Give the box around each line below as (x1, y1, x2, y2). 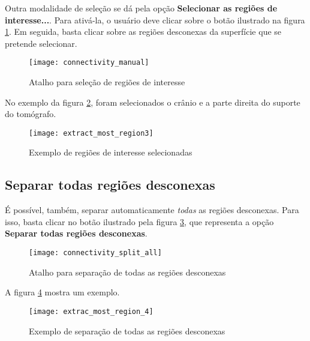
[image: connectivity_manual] (29, 58, 149, 67)
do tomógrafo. (5, 107, 56, 120)
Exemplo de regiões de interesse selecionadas (29, 146, 192, 158)
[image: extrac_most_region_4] (29, 307, 154, 316)
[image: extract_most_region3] (29, 128, 154, 137)
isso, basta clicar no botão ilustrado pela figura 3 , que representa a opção (5, 215, 274, 228)
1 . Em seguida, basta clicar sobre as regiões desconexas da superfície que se (5, 25, 282, 38)
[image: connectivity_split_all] (29, 249, 162, 258)
